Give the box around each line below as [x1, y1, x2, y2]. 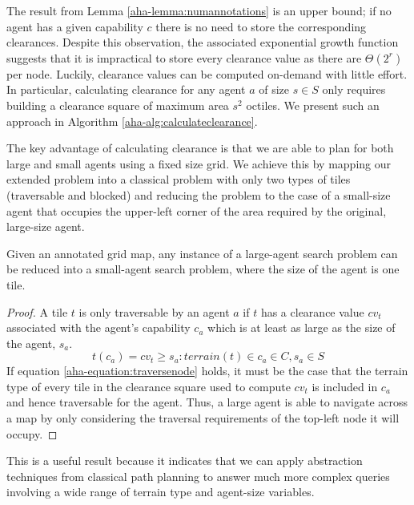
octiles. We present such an [246, 96, 380, 113]
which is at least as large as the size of [207, 319, 396, 336]
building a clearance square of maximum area [6, 96, 229, 113]
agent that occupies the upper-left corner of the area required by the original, [6, 202, 387, 219]
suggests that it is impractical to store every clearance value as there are [6, 49, 362, 66]
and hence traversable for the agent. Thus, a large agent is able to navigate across [6, 394, 408, 410]
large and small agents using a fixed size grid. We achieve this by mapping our [6, 155, 391, 172]
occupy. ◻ [6, 425, 58, 442]
